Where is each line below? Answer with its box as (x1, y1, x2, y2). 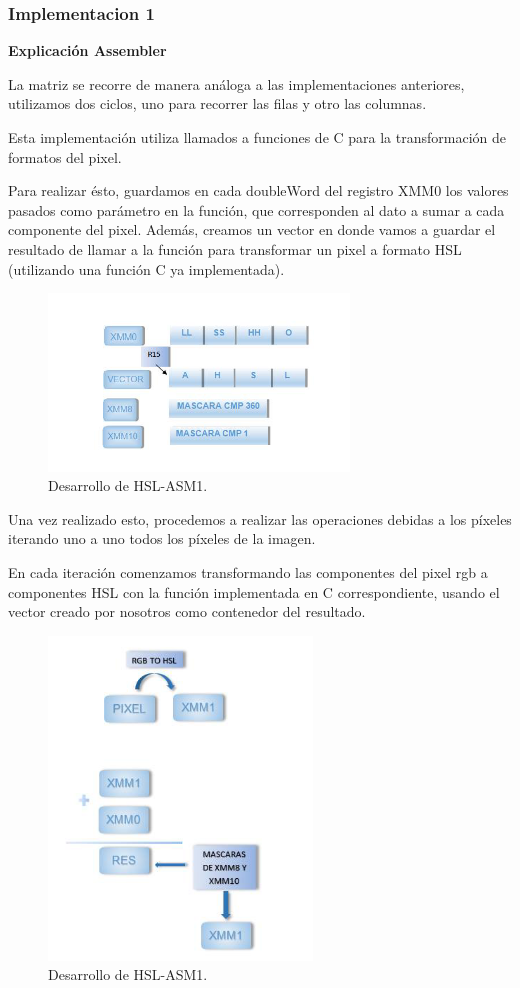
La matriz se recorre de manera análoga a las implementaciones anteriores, (8, 73, 465, 94)
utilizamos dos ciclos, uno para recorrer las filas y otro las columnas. (8, 93, 427, 114)
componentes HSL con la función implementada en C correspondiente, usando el (8, 581, 500, 602)
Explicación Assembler (8, 40, 167, 61)
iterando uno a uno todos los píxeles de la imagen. (8, 528, 316, 549)
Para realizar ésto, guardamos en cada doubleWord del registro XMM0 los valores (8, 180, 509, 201)
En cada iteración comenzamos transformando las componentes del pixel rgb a (8, 561, 488, 582)
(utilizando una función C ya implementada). (8, 258, 285, 279)
